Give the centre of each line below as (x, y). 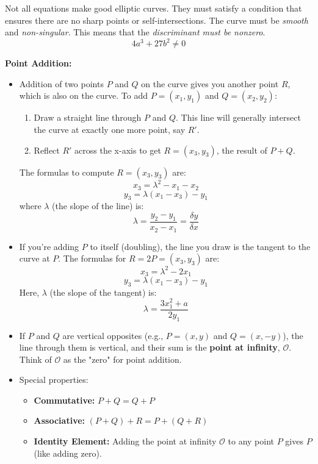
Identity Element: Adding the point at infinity (125, 441)
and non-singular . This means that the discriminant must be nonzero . (135, 32)
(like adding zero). (68, 453)
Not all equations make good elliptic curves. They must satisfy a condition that (154, 8)
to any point (251, 441)
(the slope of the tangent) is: (103, 292)
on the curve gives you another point (210, 83)
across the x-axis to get (118, 150)
